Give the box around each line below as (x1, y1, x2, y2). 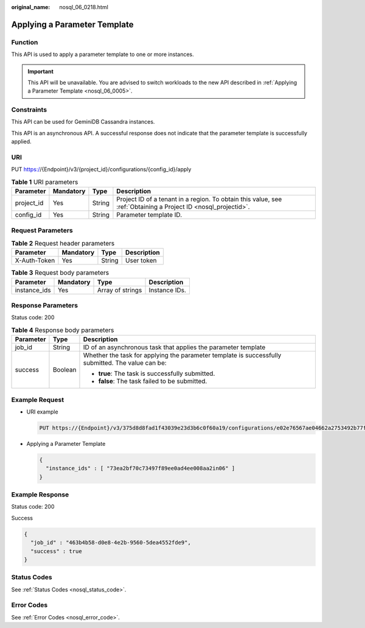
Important (27, 68, 54, 75)
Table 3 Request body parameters (11, 269, 109, 277)
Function (11, 38, 38, 46)
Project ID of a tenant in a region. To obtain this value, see (116, 195, 282, 203)
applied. (11, 138, 32, 146)
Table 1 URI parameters (11, 177, 78, 186)
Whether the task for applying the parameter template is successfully (83, 351, 282, 359)
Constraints (11, 105, 47, 114)
